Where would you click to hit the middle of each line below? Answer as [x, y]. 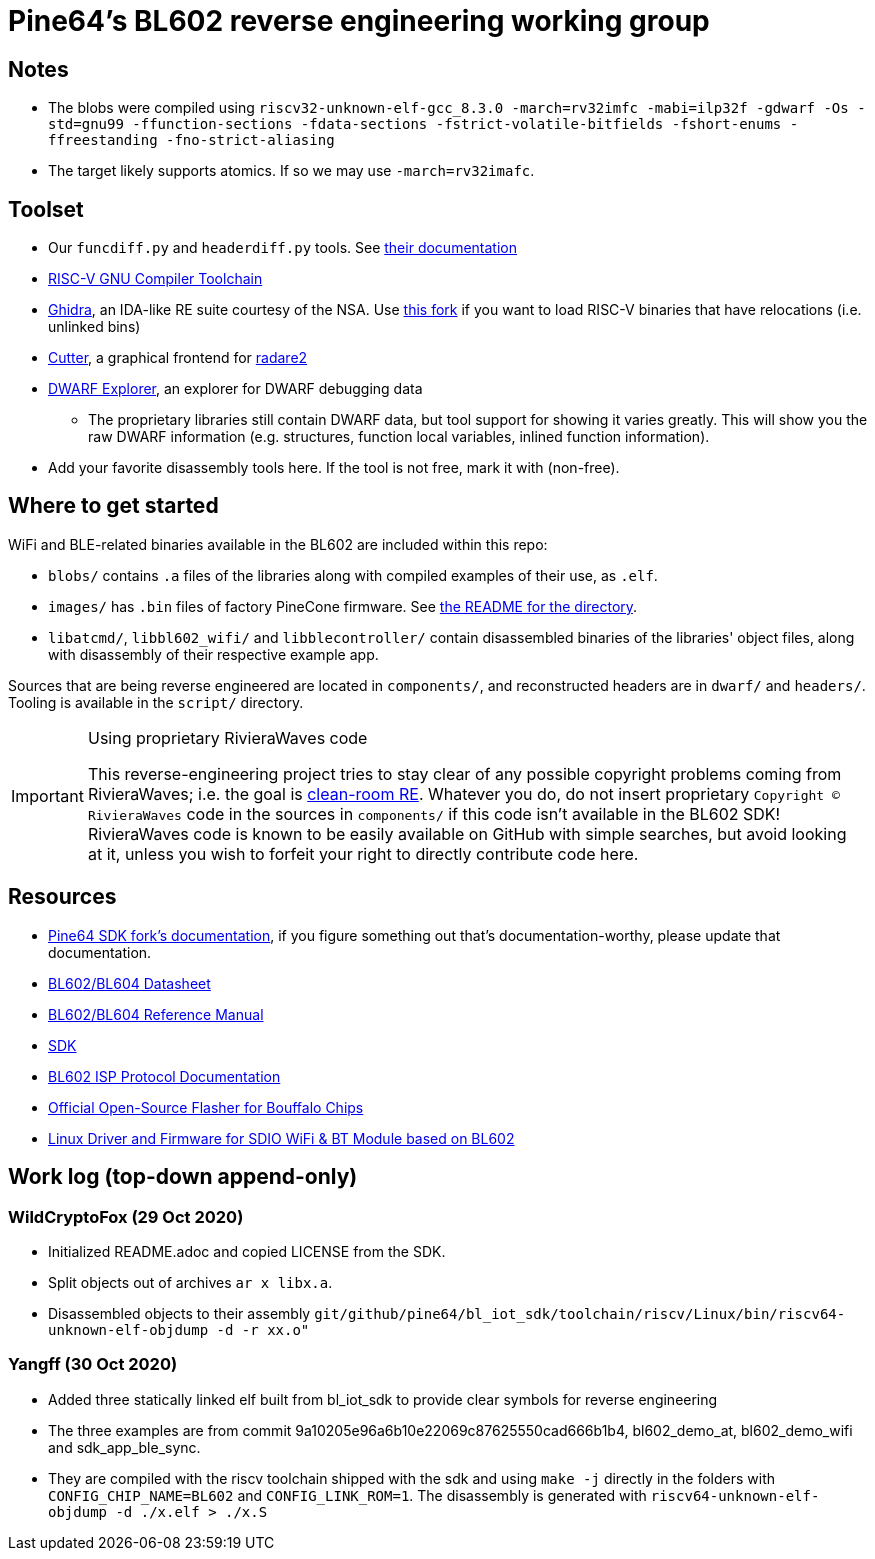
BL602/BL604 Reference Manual [156, 1014]
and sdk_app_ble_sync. [124, 1447]
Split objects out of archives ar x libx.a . [190, 1282]
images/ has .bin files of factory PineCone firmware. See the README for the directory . [343, 606]
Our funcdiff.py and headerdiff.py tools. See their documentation [282, 248]
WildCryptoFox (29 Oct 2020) [126, 1216]
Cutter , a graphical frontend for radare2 [178, 358]
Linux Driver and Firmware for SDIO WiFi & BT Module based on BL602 [281, 1138]
